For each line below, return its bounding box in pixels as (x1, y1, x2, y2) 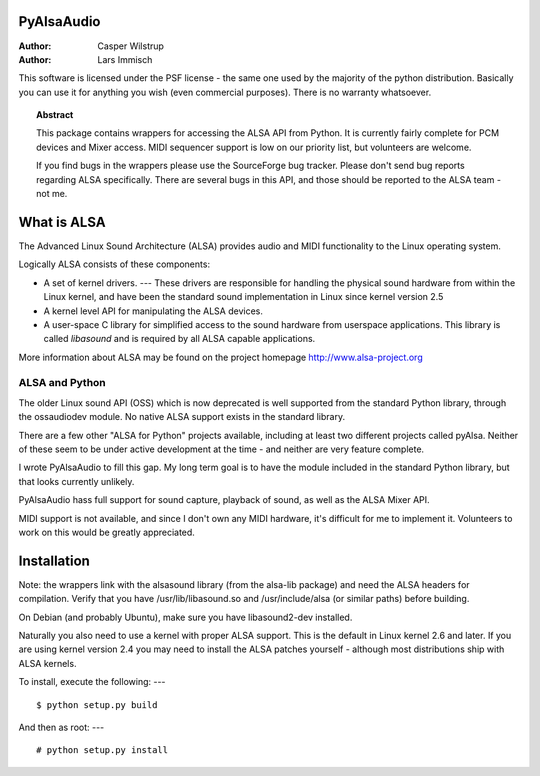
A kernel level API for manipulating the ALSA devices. (43, 305, 264, 317)
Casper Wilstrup (97, 40, 165, 52)
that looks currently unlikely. (18, 475, 135, 487)
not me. (36, 188, 68, 200)
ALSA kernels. (18, 657, 77, 669)
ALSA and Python (18, 376, 107, 390)
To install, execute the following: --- (18, 676, 166, 688)
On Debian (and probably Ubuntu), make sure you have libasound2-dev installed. (18, 611, 353, 623)
